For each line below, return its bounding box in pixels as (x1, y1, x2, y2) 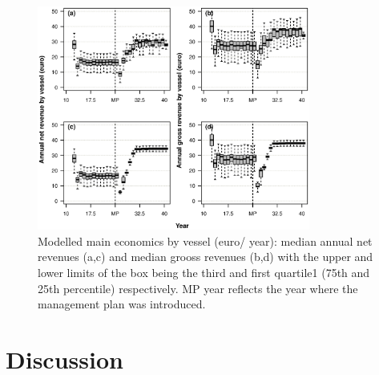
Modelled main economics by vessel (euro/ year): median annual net (38, 232, 373, 249)
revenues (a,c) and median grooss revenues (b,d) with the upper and (38, 248, 373, 265)
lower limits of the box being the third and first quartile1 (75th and (38, 264, 370, 281)
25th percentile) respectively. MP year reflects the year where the (38, 279, 358, 296)
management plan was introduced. (38, 296, 206, 312)
